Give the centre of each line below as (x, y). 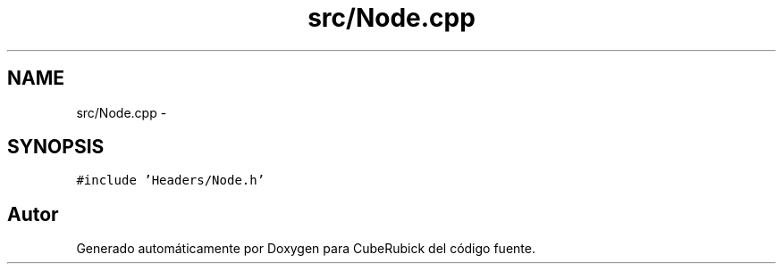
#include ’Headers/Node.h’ (171, 181)
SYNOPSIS (56, 147)
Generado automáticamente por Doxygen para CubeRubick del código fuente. (306, 249)
